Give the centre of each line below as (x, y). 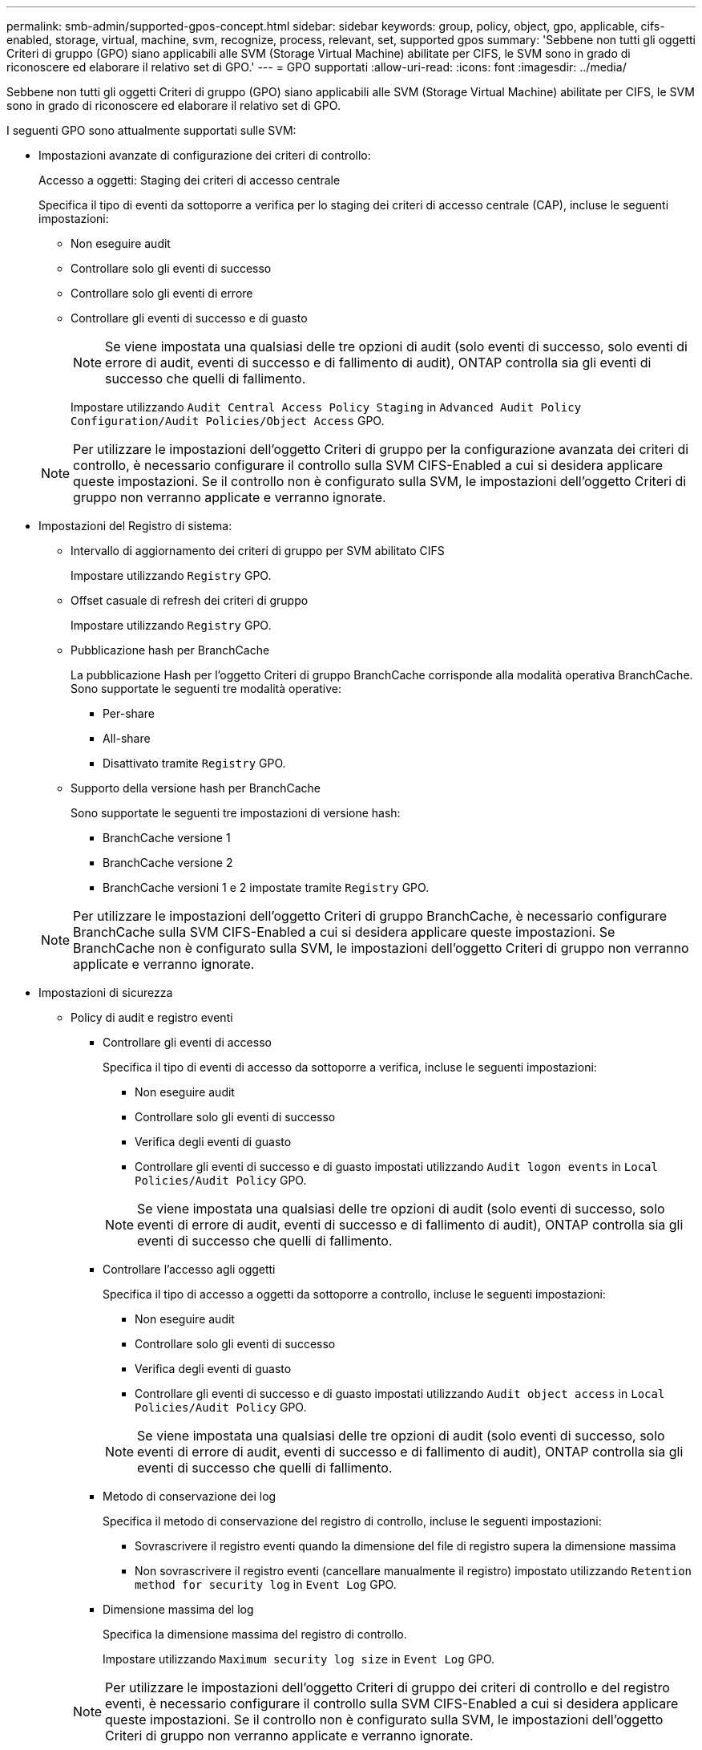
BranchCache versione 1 (167, 838)
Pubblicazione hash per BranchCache (170, 650)
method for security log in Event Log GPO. (266, 1584)
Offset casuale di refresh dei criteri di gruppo (190, 600)
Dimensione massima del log (178, 1609)
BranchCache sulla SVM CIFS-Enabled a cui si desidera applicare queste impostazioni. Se (344, 932)
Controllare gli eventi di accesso (187, 1042)
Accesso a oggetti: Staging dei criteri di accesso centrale (190, 180)
